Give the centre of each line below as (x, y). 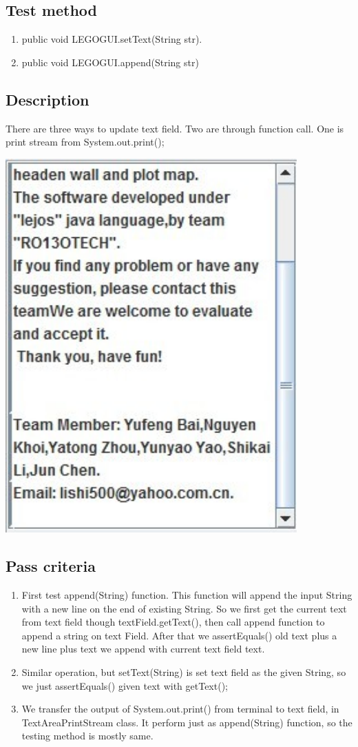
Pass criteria (51, 566)
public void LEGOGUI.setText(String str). (112, 39)
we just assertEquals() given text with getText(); (125, 685)
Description (48, 99)
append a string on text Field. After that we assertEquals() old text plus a (179, 635)
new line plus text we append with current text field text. (143, 649)
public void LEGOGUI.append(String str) (110, 62)
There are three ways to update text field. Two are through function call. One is (175, 128)
